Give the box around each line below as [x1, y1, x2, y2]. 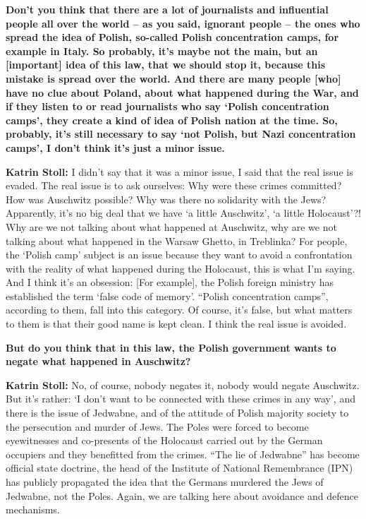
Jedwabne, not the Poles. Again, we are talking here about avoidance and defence [6, 488, 358, 503]
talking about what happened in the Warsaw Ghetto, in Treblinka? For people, [6, 233, 348, 248]
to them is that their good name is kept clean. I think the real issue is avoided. [6, 316, 347, 331]
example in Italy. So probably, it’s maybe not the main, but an [6, 43, 318, 58]
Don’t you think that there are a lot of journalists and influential [6, 2, 329, 16]
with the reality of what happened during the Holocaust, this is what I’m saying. [6, 261, 355, 275]
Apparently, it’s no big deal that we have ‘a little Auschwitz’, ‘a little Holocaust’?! [6, 205, 361, 220]
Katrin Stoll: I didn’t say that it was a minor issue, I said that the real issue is [6, 164, 353, 179]
